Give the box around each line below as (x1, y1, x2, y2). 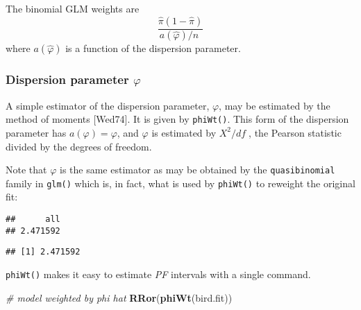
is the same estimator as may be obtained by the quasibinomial (59, 162, 335, 177)
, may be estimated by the (219, 98, 330, 112)
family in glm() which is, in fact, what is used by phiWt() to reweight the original (6, 175, 355, 190)
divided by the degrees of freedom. (6, 139, 152, 153)
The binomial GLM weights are (6, 1, 140, 15)
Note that (6, 162, 47, 177)
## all (6, 214, 60, 225)
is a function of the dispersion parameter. (65, 41, 241, 55)
